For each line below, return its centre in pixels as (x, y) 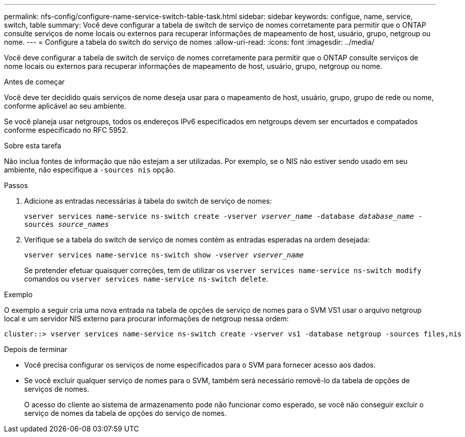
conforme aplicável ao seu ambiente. (65, 106)
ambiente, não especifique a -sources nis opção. (90, 170)
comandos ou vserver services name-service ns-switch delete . (146, 279)
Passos (16, 185)
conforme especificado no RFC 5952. (66, 130)
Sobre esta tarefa (33, 146)
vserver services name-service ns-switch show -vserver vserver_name (164, 255)
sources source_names (67, 224)
